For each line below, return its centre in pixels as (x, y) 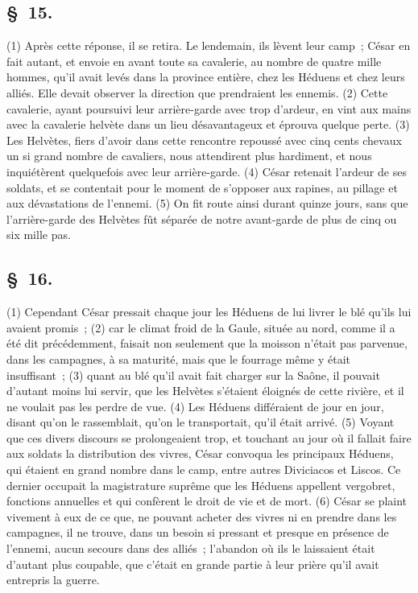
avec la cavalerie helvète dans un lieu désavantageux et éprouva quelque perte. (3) (208, 124)
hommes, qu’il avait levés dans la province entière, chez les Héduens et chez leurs (206, 77)
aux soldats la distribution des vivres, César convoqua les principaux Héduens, (200, 453)
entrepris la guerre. (53, 580)
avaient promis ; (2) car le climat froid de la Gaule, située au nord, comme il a (201, 327)
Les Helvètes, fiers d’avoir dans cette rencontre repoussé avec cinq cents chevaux (204, 140)
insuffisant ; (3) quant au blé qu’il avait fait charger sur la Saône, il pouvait (193, 375)
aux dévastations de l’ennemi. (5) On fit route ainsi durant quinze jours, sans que (207, 203)
